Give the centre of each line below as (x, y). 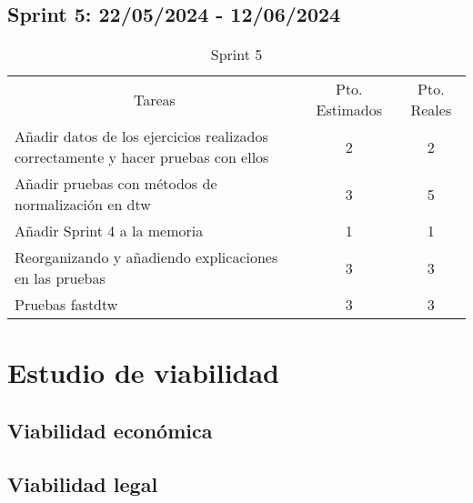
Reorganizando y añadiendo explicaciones (146, 257)
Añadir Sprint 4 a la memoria (109, 231)
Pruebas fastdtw (66, 305)
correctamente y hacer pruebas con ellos (142, 157)
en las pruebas (60, 278)
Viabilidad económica (110, 430)
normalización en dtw (83, 205)
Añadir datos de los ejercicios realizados (141, 136)
